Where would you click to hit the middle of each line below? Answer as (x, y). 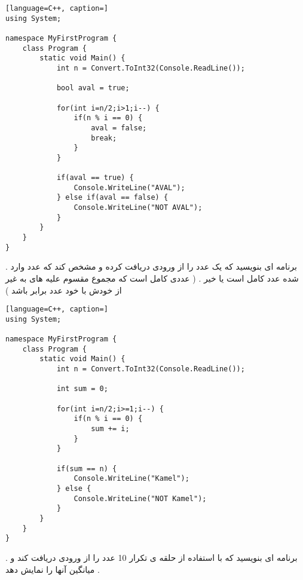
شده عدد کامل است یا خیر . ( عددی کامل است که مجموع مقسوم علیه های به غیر (152, 278)
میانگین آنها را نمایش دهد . (53, 569)
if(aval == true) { (95, 178)
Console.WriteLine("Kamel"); (131, 479)
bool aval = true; (93, 88)
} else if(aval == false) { (112, 198)
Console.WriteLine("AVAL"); (129, 187)
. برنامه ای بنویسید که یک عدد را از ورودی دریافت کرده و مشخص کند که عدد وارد (151, 266)
